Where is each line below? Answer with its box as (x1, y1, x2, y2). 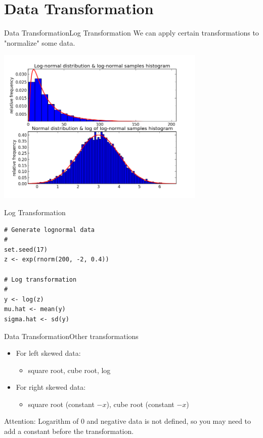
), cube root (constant (106, 398, 174, 409)
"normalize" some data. (4, 37, 75, 48)
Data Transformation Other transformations (4, 330, 139, 341)
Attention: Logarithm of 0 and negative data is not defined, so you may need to (4, 416, 251, 426)
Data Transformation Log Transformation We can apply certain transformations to (4, 27, 259, 38)
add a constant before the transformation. (4, 426, 134, 436)
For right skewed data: (16, 382, 86, 392)
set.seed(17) (4, 246, 48, 253)
